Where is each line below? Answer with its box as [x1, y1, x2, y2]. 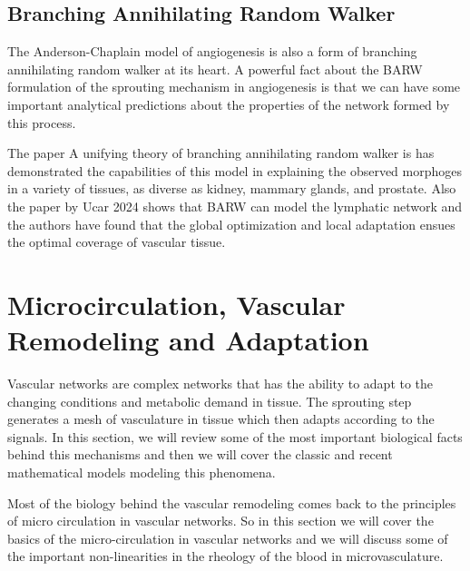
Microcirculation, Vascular [7, 285, 346, 322]
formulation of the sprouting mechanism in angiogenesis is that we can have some [7, 77, 461, 96]
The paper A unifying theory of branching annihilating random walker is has [7, 143, 435, 162]
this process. [7, 113, 76, 132]
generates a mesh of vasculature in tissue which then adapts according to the [7, 409, 435, 428]
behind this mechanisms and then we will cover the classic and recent [7, 445, 393, 464]
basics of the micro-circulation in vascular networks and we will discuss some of [7, 528, 448, 547]
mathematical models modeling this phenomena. [7, 463, 276, 482]
